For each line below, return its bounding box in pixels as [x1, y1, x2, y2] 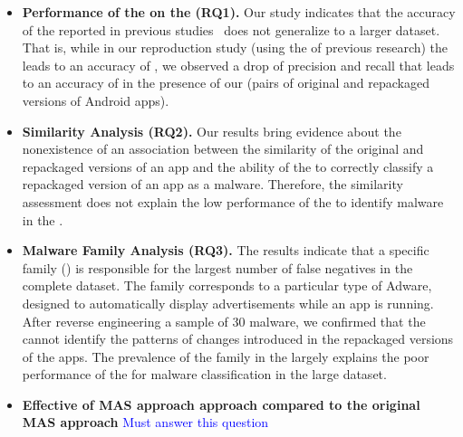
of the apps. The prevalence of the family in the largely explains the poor [22, 347, 429, 366]
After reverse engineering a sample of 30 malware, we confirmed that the [22, 311, 426, 330]
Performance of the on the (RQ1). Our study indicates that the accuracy [22, 3, 456, 21]
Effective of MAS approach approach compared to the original [22, 394, 420, 413]
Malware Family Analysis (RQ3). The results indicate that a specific [22, 241, 429, 260]
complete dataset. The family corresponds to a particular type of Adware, [22, 276, 432, 295]
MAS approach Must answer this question [22, 413, 269, 432]
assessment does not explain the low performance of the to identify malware [22, 192, 444, 211]
